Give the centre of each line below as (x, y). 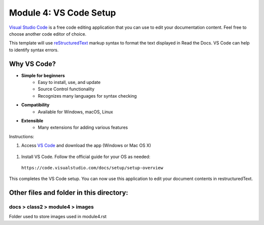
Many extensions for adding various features (83, 127)
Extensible (32, 121)
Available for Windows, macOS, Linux (76, 112)
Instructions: (22, 136)
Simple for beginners (43, 75)
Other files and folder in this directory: (69, 193)
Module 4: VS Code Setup (63, 13)
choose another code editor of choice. (48, 34)
